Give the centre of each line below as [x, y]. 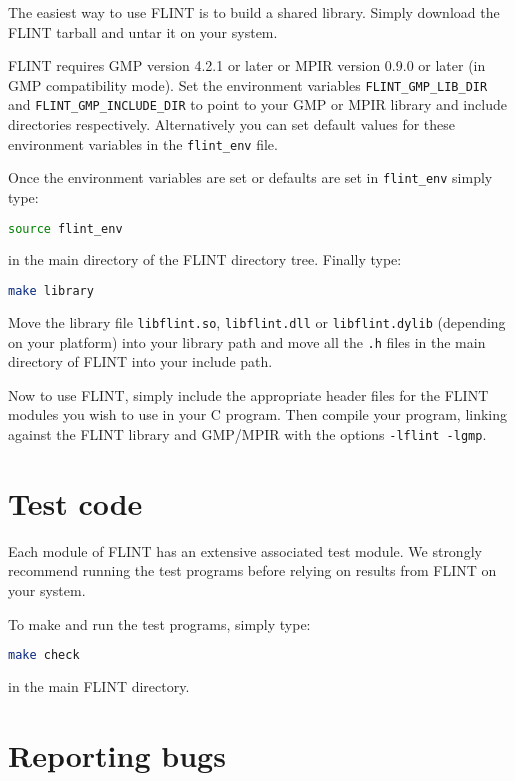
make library [51, 291]
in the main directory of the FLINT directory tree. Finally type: [205, 259]
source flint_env [65, 228]
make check [44, 655]
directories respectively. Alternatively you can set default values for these [232, 124]
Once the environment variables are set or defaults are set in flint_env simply [250, 177]
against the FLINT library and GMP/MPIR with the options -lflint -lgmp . [247, 434]
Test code [75, 502]
